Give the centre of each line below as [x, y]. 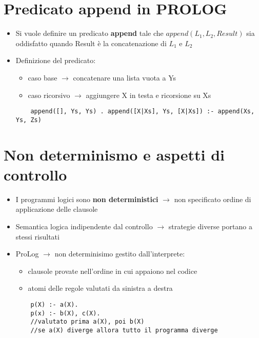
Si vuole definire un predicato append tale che [89, 33]
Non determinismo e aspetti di [114, 154]
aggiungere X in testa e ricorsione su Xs [148, 95]
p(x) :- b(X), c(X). [65, 313]
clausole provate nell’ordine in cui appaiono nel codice [113, 271]
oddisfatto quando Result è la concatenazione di [91, 43]
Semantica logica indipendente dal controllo [84, 226]
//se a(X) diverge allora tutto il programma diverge [124, 330]
